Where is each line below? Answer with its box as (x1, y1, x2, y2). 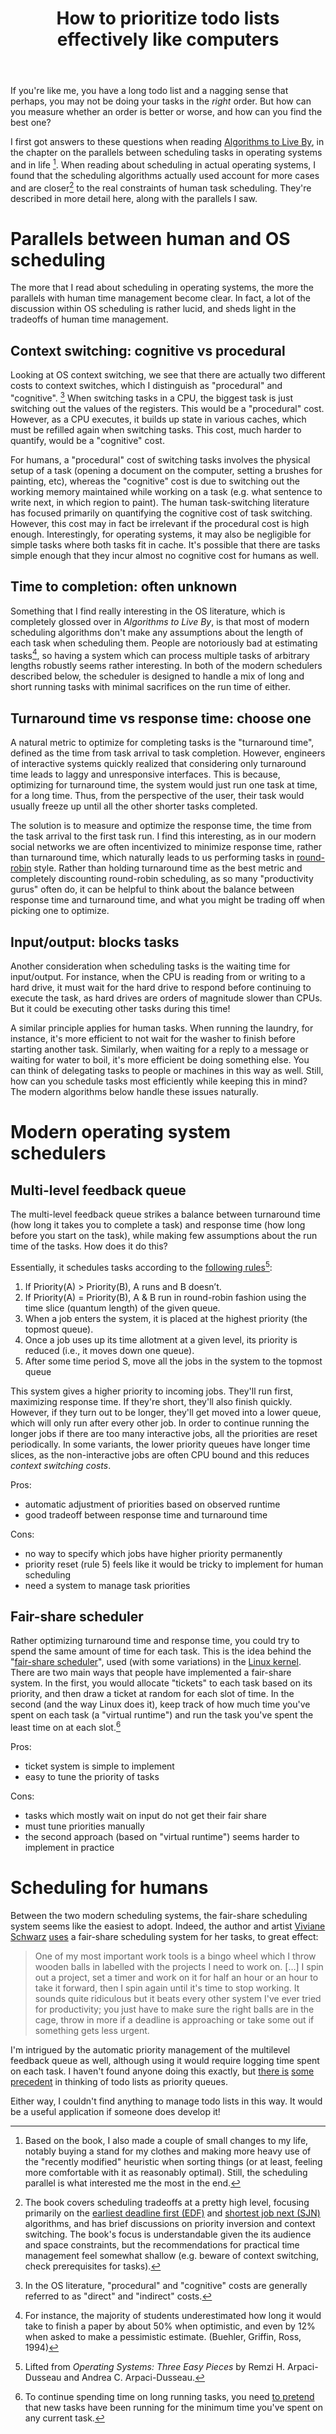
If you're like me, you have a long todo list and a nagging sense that (10, 85, 289, 97)
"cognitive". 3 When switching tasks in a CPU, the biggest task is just (10, 390, 293, 404)
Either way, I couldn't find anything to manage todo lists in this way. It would (10, 2095, 323, 2107)
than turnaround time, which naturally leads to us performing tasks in (10, 852, 295, 864)
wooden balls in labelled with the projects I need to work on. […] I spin (34, 1961, 324, 1973)
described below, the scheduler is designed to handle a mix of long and (10, 670, 305, 682)
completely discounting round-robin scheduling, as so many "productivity (10, 873, 314, 885)
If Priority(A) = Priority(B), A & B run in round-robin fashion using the (24, 1291, 307, 1303)
